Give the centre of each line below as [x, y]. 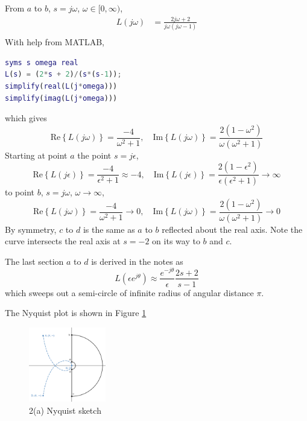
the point [94, 155]
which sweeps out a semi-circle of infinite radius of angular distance [129, 292]
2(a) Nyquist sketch [65, 410]
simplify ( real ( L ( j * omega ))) [61, 87]
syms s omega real [42, 62]
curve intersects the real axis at [63, 241]
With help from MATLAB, [55, 42]
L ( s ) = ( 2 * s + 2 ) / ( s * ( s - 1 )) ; [63, 74]
